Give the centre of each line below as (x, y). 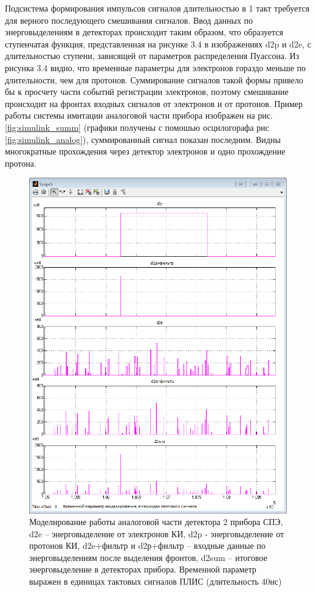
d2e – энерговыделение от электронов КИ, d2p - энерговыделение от (157, 533)
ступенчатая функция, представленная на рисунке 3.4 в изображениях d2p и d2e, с (158, 44)
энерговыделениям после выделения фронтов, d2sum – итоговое (148, 557)
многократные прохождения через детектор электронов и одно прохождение (145, 151)
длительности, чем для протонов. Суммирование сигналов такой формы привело (154, 79)
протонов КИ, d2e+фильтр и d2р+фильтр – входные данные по (147, 545)
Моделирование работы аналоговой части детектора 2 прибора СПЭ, (156, 522)
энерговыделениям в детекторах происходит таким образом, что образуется (144, 32)
